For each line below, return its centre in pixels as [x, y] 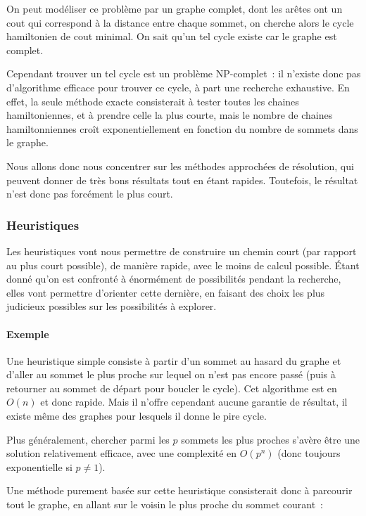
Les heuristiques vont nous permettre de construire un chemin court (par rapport [182, 251]
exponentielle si [39, 466]
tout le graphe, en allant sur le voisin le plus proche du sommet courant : [165, 504]
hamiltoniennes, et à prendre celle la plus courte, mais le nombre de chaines [170, 115]
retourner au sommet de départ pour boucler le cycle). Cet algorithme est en [172, 388]
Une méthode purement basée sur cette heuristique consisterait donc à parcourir [179, 490]
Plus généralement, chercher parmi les [88, 439]
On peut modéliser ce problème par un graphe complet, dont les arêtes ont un [175, 8]
